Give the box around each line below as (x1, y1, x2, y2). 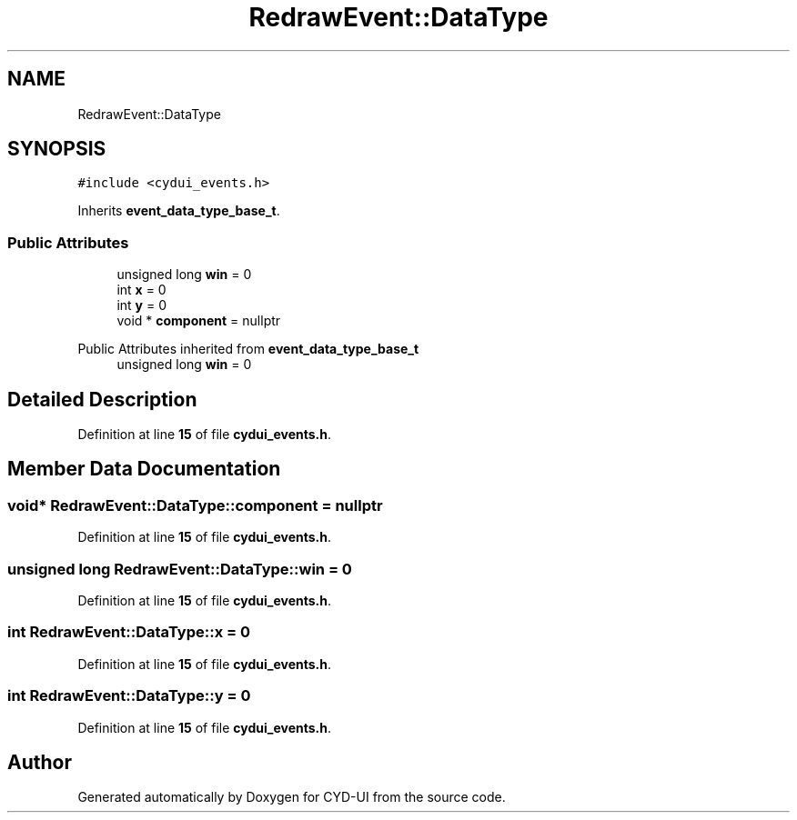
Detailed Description (7, 387, 197, 411)
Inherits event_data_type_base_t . (77, 203, 280, 219)
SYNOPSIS (7, 137, 106, 161)
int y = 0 (116, 297, 166, 314)
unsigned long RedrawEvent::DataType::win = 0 (7, 559, 352, 578)
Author (7, 750, 72, 774)
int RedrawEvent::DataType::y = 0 (7, 686, 251, 705)
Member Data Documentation (7, 457, 281, 481)
